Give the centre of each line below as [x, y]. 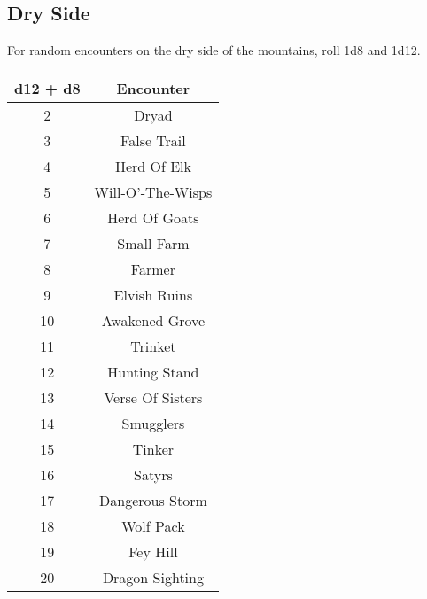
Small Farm [153, 243]
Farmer [153, 268]
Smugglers [153, 423]
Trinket [153, 346]
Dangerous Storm [153, 500]
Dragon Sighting [153, 577]
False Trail [153, 140]
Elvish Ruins [153, 294]
